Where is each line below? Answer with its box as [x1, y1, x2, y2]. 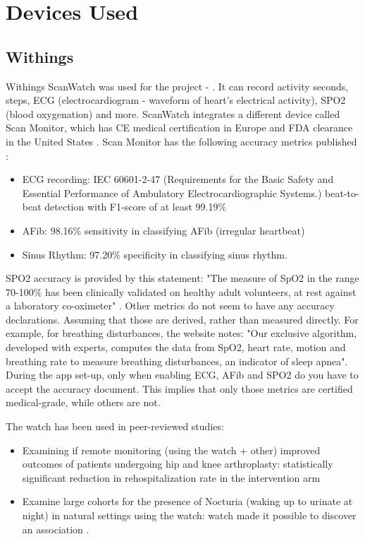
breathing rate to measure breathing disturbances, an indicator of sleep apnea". [6, 353, 348, 368]
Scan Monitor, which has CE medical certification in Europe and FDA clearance [6, 120, 353, 135]
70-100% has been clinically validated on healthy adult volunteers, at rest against [6, 284, 357, 299]
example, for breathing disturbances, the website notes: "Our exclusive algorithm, [6, 326, 357, 340]
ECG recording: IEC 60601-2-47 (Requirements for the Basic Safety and [22, 172, 334, 186]
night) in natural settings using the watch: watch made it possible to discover [22, 508, 357, 523]
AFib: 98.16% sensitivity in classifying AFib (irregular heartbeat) [22, 223, 305, 237]
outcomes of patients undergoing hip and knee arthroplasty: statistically [22, 456, 333, 471]
